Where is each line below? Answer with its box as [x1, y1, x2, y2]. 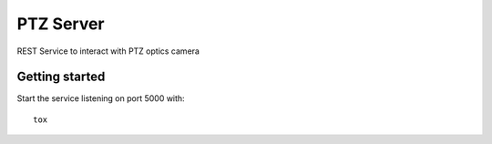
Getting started [16, 69, 106, 85]
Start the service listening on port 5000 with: [16, 93, 186, 104]
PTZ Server [16, 14, 105, 34]
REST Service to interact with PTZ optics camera [16, 46, 200, 57]
